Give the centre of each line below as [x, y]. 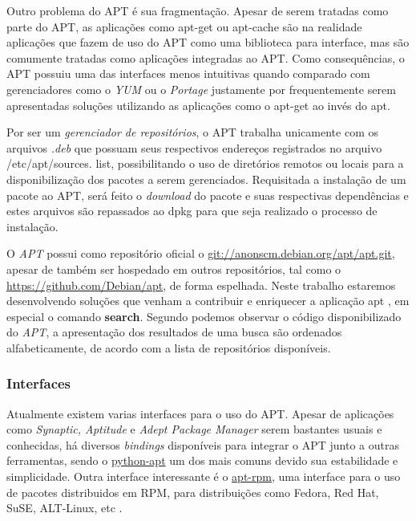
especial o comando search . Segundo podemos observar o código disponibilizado [204, 316]
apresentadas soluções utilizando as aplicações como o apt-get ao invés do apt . [198, 105]
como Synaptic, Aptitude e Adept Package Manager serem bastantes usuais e [194, 429]
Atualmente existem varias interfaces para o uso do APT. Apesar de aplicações [200, 413]
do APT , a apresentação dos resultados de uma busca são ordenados [174, 332]
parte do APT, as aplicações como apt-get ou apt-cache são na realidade [184, 26]
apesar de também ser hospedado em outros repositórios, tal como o [174, 269]
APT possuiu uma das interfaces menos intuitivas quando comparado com [188, 73]
